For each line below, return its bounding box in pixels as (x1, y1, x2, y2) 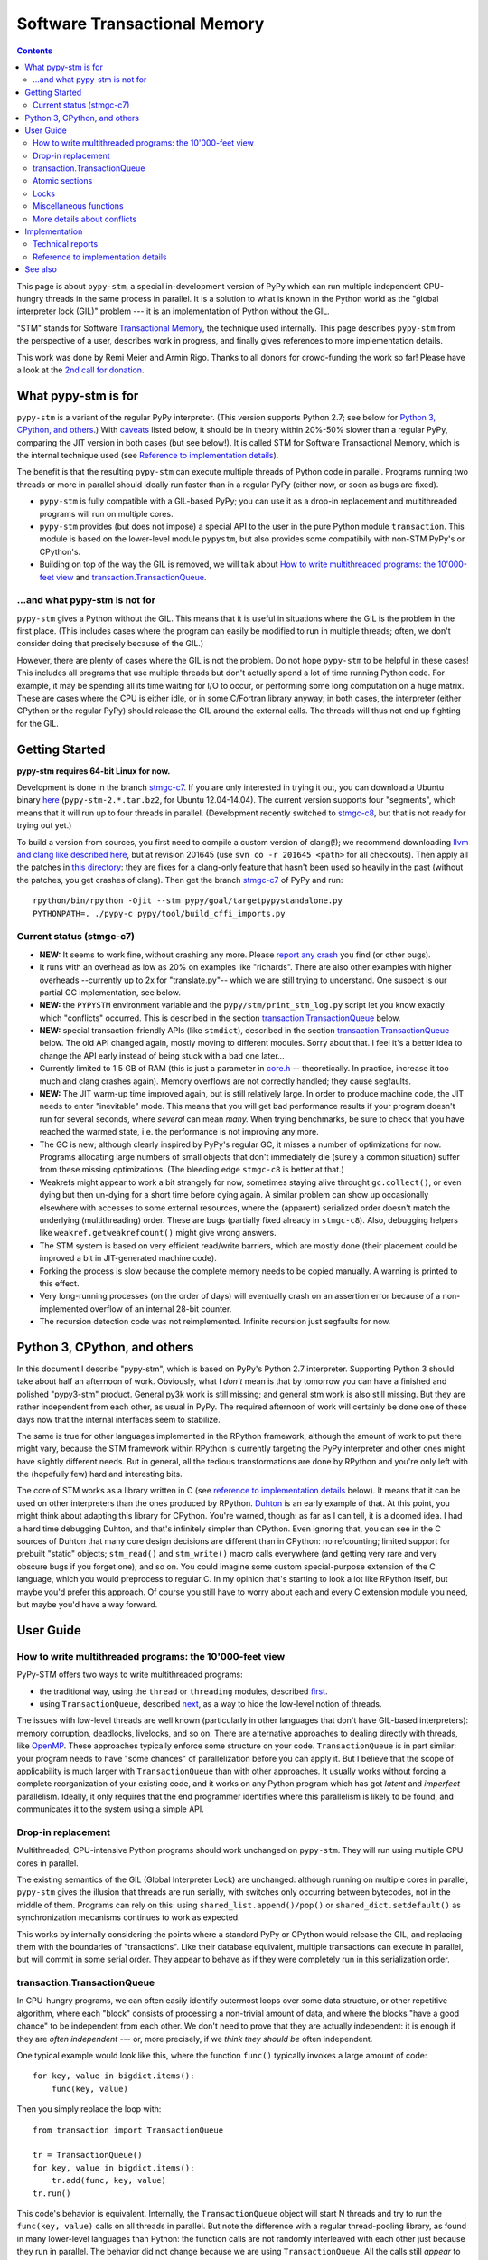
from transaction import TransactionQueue (33, 2124, 224, 2135)
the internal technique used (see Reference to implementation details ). (16, 450, 279, 460)
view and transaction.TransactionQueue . (55, 571, 207, 582)
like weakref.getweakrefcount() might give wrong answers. (39, 1228, 277, 1238)
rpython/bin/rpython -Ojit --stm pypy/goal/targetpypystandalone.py (33, 896, 343, 906)
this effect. (39, 1277, 80, 1288)
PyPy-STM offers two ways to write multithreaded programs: (16, 1669, 243, 1681)
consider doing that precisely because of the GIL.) (16, 638, 203, 649)
